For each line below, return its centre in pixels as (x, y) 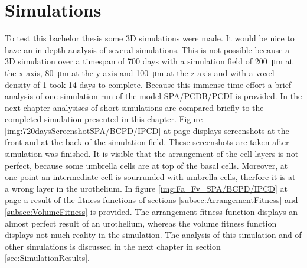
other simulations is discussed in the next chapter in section (113, 246)
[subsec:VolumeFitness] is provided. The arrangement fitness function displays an (151, 212)
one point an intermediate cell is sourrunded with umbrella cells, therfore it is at (150, 177)
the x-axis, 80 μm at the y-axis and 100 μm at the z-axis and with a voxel (140, 72)
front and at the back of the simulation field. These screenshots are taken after (147, 142)
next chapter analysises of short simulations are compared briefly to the (134, 107)
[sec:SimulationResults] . (47, 258)
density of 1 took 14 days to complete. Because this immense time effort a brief (148, 84)
